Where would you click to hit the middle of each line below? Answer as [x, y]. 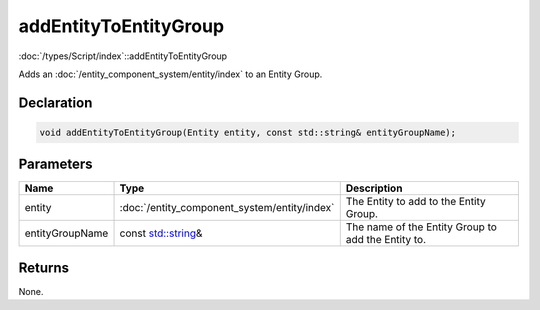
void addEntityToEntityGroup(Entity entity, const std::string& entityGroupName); [248, 132]
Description [374, 188]
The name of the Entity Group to [421, 227]
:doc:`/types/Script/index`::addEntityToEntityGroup [123, 56]
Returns [44, 267]
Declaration [55, 102]
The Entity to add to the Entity [415, 202]
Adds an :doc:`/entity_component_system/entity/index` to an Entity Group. [170, 74]
